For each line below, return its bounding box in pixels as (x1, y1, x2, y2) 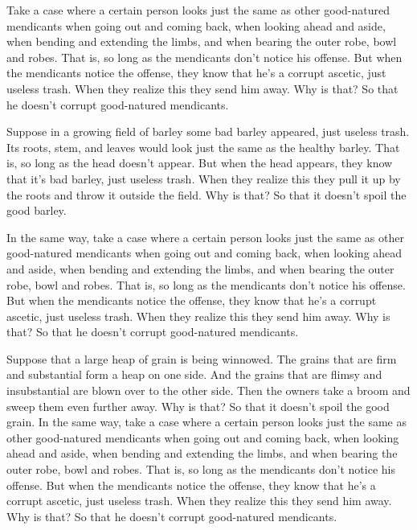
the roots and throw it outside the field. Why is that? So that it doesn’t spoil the (6, 186, 407, 203)
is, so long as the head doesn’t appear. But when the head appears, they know (6, 154, 393, 171)
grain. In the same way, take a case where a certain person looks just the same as (6, 413, 407, 430)
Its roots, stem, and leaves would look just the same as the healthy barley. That (6, 138, 400, 155)
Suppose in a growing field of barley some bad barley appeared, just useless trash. (6, 123, 410, 140)
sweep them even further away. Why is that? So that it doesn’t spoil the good (6, 397, 390, 414)
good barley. (6, 202, 67, 219)
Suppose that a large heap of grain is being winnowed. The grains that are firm (6, 350, 397, 367)
